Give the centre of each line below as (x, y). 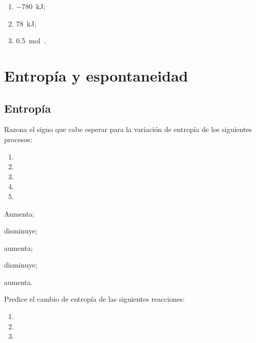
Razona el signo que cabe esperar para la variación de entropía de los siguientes (128, 129)
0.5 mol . (31, 41)
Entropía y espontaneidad (96, 75)
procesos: (18, 139)
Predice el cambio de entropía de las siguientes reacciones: (94, 299)
